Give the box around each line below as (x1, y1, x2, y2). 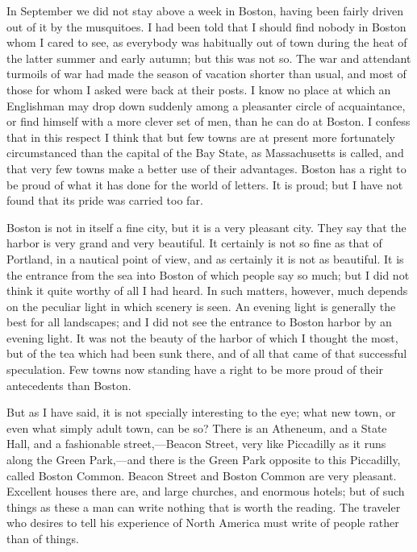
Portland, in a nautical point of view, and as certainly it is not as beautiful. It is (6, 250, 404, 267)
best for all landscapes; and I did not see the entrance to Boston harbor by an (6, 313, 392, 330)
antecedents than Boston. (6, 376, 131, 393)
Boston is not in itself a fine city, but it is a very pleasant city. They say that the (6, 218, 407, 235)
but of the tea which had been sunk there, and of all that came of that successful (6, 345, 407, 362)
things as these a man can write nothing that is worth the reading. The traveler (6, 498, 401, 515)
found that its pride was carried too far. (6, 192, 203, 209)
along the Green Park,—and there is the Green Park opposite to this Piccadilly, (6, 451, 401, 468)
